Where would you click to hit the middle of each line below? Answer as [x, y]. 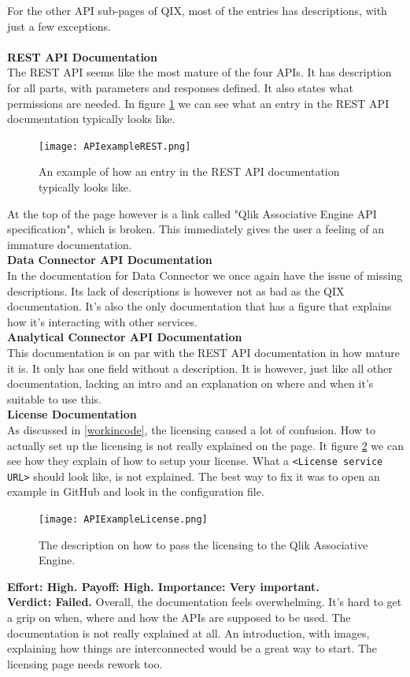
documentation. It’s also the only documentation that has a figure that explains [199, 306]
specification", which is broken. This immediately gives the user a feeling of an [196, 229]
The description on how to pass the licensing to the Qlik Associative [203, 544]
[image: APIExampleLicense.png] [123, 519]
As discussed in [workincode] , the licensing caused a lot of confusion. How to [192, 429]
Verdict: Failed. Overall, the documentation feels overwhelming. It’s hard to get [205, 602]
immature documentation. [70, 244]
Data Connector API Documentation [110, 260]
